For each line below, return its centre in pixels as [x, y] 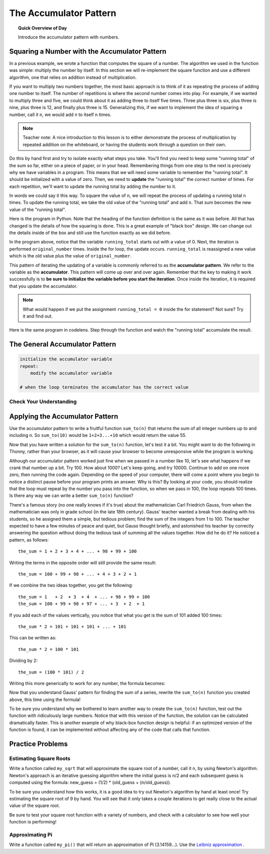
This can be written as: [33, 638]
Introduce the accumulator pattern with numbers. [69, 37]
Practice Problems [38, 744]
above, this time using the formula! [45, 699]
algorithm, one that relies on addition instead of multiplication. [73, 77]
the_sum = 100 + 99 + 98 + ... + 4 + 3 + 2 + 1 [77, 574]
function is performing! [33, 822]
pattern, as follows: [29, 539]
